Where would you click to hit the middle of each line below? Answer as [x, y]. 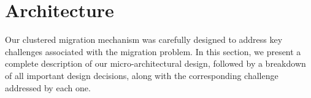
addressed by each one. [48, 87]
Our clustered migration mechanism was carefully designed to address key [144, 40]
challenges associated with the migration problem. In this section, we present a [153, 51]
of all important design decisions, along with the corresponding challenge [142, 75]
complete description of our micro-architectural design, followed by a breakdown [155, 63]
